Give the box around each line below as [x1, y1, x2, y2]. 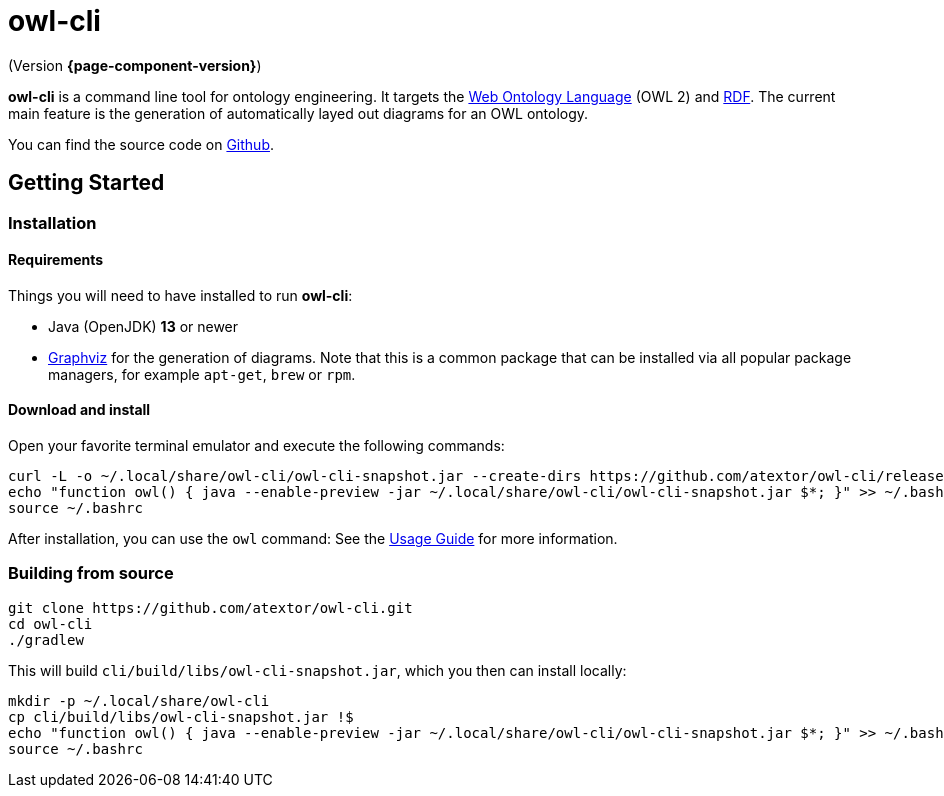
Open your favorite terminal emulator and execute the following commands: [8, 437, 505, 455]
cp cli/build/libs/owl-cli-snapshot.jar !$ [8, 708, 354, 725]
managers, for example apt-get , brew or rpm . [48, 365, 356, 383]
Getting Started [8, 170, 165, 196]
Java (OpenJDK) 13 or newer [48, 317, 239, 335]
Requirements [8, 251, 104, 269]
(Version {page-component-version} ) [8, 56, 262, 74]
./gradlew [8, 631, 84, 648]
